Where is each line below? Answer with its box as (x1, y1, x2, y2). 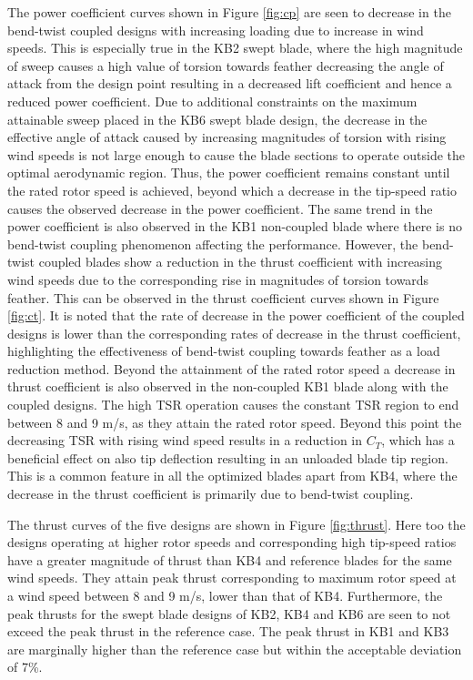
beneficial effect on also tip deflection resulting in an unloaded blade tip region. (7, 448, 448, 467)
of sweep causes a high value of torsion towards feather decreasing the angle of (7, 56, 444, 75)
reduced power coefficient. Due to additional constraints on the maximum (7, 91, 418, 110)
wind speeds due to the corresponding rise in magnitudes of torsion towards (7, 269, 429, 289)
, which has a (381, 431, 455, 450)
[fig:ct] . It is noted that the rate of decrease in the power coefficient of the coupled (7, 306, 465, 325)
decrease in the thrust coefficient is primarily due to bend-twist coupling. (7, 484, 414, 503)
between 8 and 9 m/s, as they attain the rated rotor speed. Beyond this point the (7, 412, 462, 431)
